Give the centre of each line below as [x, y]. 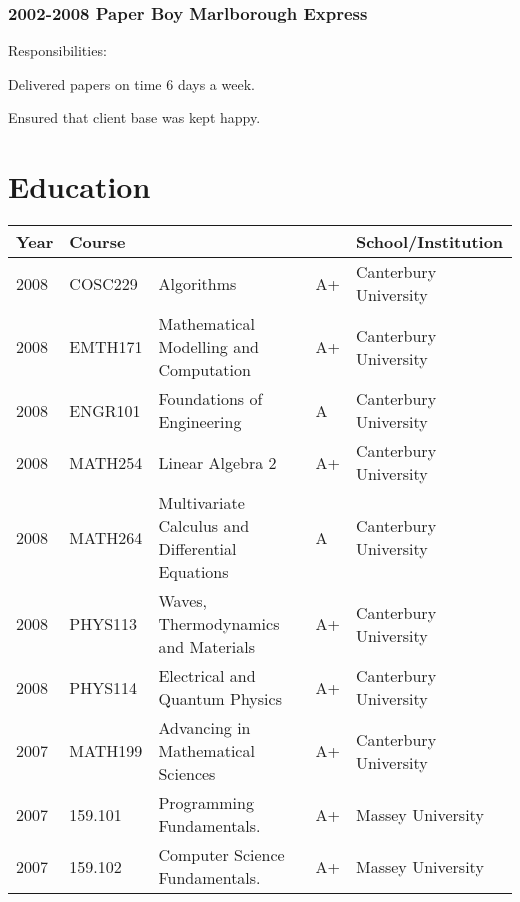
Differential [197, 549]
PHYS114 [103, 687]
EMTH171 [106, 347]
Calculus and [204, 526]
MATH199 [106, 751]
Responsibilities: [57, 50]
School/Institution [429, 242]
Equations [193, 572]
